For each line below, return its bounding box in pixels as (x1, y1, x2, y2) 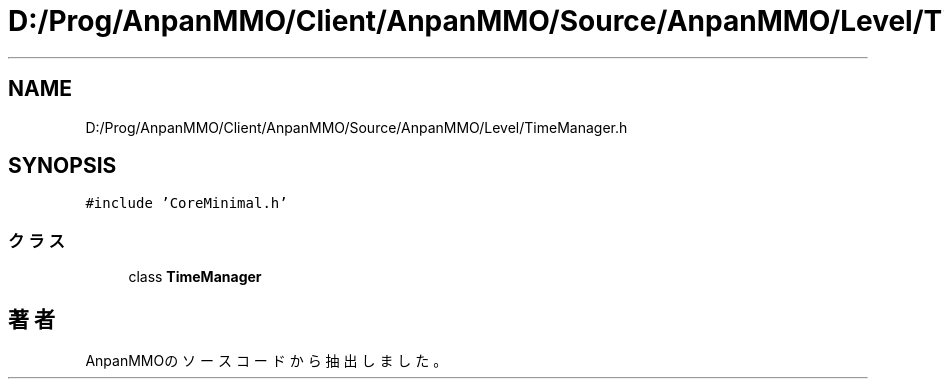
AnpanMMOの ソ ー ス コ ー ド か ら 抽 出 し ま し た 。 (85, 352, 448, 370)
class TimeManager (128, 268, 262, 286)
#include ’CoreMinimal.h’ (85, 195, 288, 212)
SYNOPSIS (8, 153, 117, 179)
